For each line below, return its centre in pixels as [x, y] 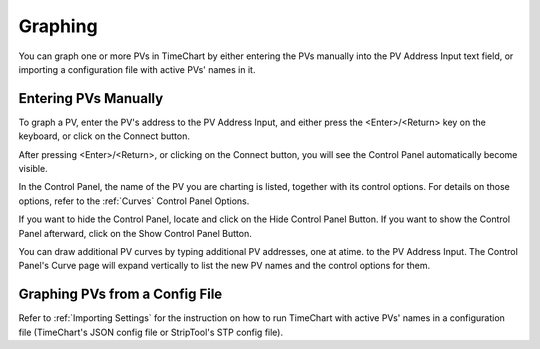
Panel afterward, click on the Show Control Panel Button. [135, 233]
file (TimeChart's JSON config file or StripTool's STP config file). [151, 332]
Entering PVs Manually [91, 98]
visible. [33, 169]
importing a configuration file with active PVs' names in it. [137, 69]
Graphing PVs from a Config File [120, 294]
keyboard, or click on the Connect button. [104, 136]
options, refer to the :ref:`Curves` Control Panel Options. [134, 201]
